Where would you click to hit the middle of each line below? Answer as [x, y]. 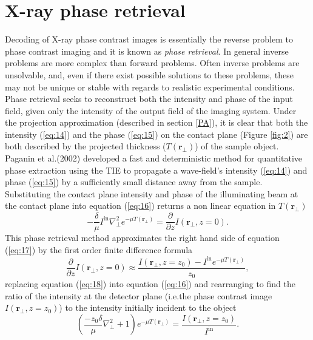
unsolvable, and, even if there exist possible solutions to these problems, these [149, 74]
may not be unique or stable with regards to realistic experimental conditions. [150, 87]
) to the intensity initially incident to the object [148, 308]
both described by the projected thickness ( [86, 146]
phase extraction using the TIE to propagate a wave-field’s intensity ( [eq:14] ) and [156, 170]
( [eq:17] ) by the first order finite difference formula [99, 249]
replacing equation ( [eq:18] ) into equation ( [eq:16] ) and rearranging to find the [150, 284]
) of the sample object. [237, 146]
